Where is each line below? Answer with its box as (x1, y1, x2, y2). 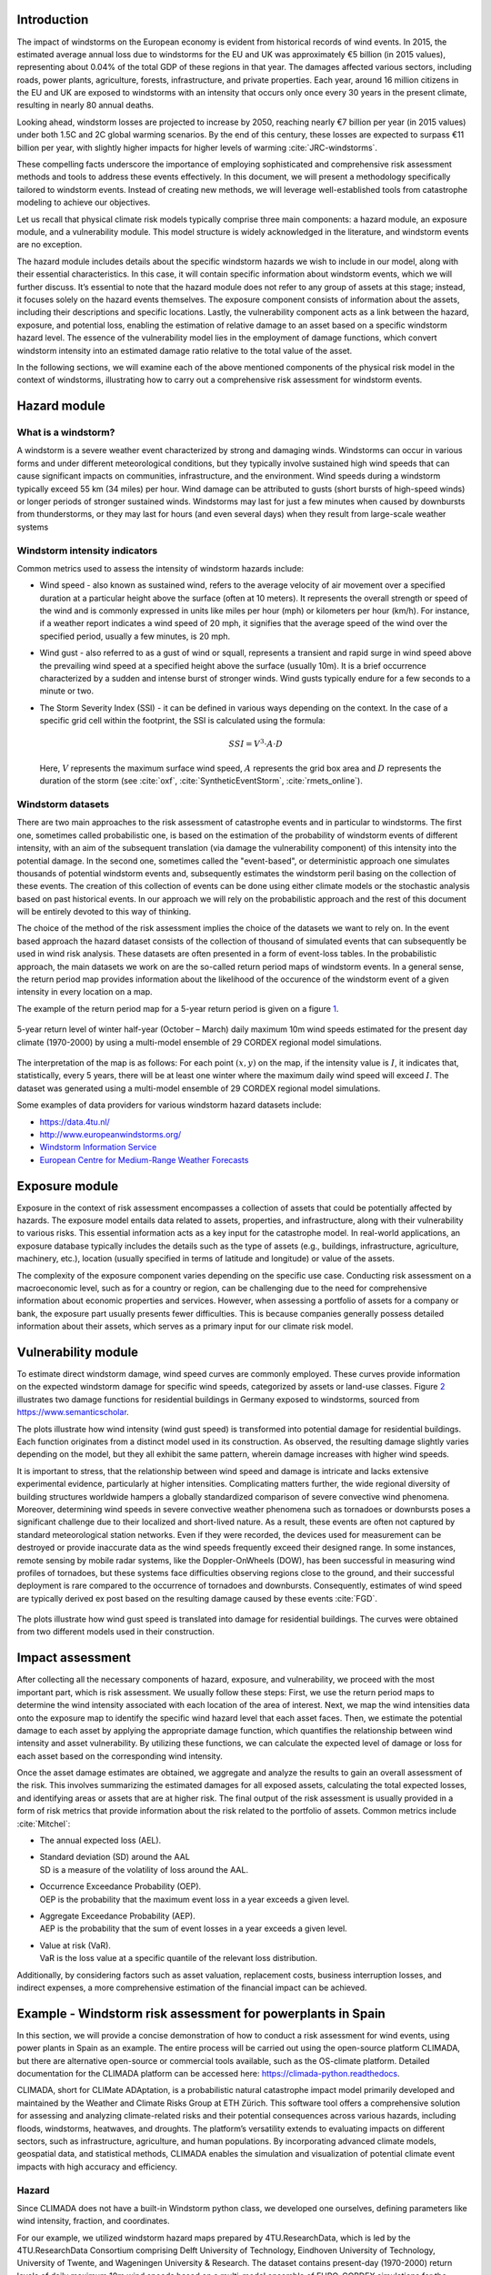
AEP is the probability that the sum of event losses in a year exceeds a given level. (39, 1923, 347, 1934)
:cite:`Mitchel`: (16, 1818, 71, 1829)
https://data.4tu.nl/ (39, 1116, 111, 1127)
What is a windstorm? (16, 426, 115, 439)
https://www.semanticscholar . (16, 1407, 129, 1418)
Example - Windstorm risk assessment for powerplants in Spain (16, 2006, 386, 2021)
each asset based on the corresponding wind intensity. (16, 1750, 223, 1761)
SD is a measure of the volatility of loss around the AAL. (39, 1864, 249, 1875)
